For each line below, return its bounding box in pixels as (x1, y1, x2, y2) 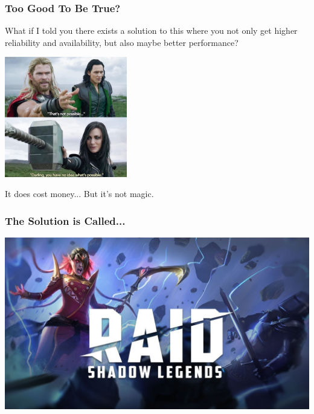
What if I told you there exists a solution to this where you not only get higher (5, 24, 298, 37)
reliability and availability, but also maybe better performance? (5, 36, 239, 48)
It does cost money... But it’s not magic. (5, 187, 154, 200)
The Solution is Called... (5, 213, 126, 228)
